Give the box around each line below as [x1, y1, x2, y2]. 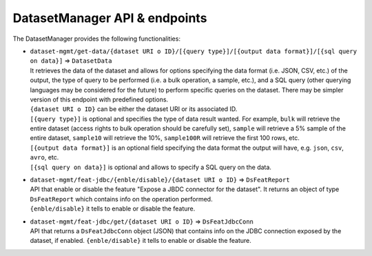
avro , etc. [30, 153, 59, 161]
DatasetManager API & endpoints [12, 10, 207, 26]
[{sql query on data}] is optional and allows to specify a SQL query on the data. [30, 163, 272, 171]
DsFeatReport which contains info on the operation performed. [30, 195, 213, 203]
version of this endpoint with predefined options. [30, 95, 169, 104]
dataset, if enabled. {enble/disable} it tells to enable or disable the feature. [30, 237, 251, 245]
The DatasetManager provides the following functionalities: [12, 35, 180, 43]
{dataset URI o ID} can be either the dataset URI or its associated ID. [30, 105, 238, 113]
